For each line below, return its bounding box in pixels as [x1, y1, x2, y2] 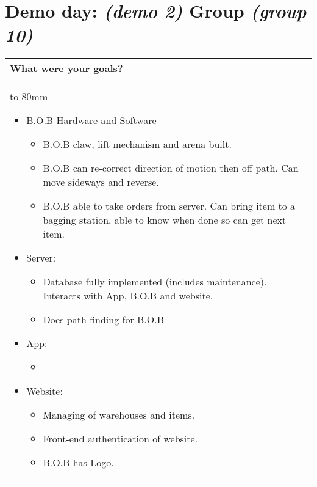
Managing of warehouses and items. [43, 408, 195, 422]
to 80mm [10, 89, 48, 104]
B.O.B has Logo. [43, 455, 114, 470]
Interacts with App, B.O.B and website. [43, 288, 213, 303]
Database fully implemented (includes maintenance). [43, 274, 267, 289]
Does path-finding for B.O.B [43, 312, 164, 327]
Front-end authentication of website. [43, 431, 198, 446]
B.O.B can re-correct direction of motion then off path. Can [43, 161, 299, 175]
